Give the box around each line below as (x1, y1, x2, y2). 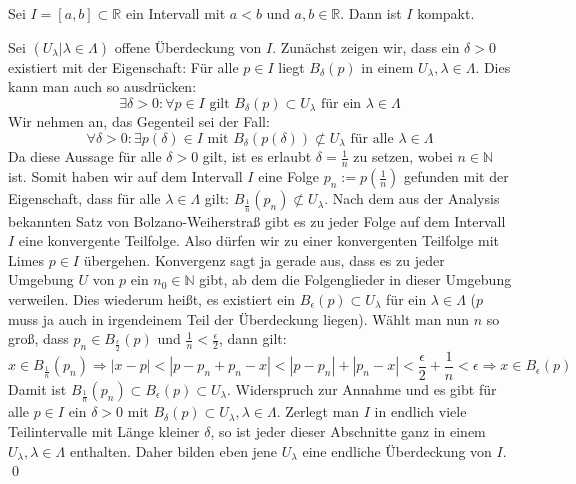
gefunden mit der (404, 166, 509, 187)
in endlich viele (374, 401, 467, 422)
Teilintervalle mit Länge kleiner (8, 421, 200, 441)
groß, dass (8, 328, 69, 349)
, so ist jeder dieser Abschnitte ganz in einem (210, 421, 486, 441)
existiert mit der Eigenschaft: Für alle (8, 56, 239, 77)
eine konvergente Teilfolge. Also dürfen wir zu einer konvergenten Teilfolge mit (18, 230, 499, 251)
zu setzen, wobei (353, 146, 453, 167)
